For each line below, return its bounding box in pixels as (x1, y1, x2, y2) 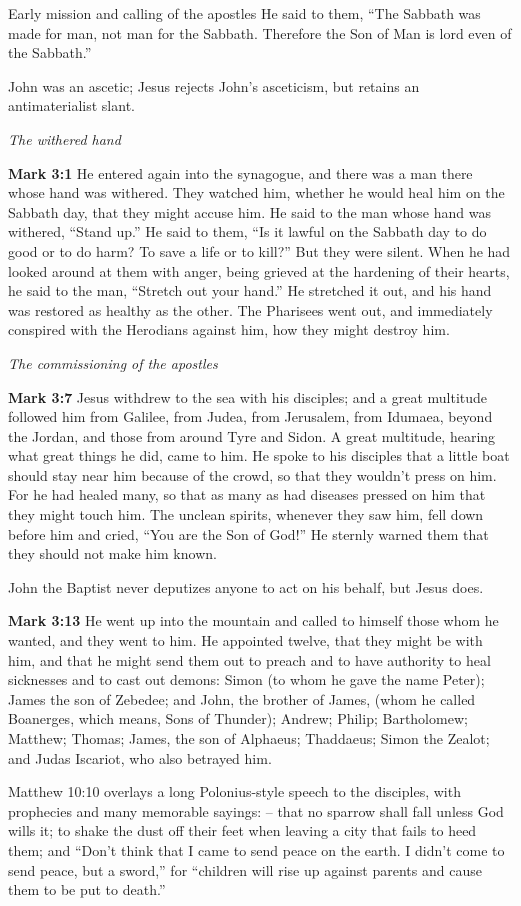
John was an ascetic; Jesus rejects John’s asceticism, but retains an (8, 75, 420, 96)
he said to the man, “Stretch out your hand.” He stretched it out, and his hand (8, 280, 492, 301)
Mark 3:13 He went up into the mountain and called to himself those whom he (8, 610, 499, 631)
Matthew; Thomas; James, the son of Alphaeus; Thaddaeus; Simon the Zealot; (8, 728, 490, 748)
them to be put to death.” (8, 879, 166, 900)
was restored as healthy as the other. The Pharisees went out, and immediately (8, 299, 493, 320)
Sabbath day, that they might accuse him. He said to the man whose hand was (8, 201, 491, 222)
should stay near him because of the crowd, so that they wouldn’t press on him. (8, 464, 497, 485)
